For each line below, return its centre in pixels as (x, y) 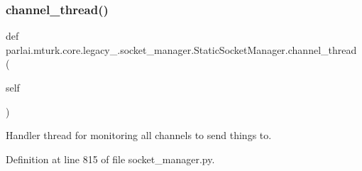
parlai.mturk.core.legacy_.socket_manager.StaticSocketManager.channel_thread (181, 49)
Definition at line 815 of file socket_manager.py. (110, 159)
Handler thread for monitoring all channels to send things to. (139, 135)
